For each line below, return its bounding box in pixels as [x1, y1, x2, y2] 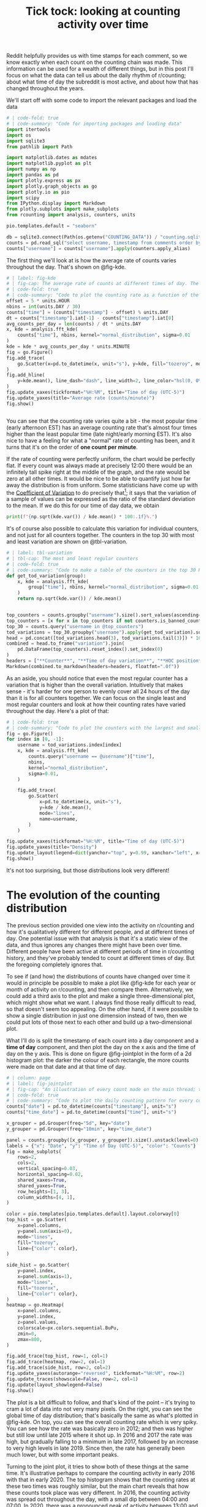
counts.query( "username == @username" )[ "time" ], [28, 753, 155, 760]
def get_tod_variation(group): [6, 573, 86, 579]
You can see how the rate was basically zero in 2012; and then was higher [6, 1425, 193, 1432]
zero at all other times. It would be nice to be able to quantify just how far [6, 474, 191, 482]
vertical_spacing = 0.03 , [17, 1166, 78, 1172]
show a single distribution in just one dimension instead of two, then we [6, 1012, 187, 1019]
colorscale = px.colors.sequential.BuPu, [17, 1324, 120, 1331]
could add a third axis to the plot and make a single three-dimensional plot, [6, 992, 196, 999]
